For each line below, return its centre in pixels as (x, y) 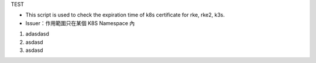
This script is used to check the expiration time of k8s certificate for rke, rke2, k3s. (125, 15)
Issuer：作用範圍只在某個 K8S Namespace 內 (80, 23)
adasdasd (37, 34)
